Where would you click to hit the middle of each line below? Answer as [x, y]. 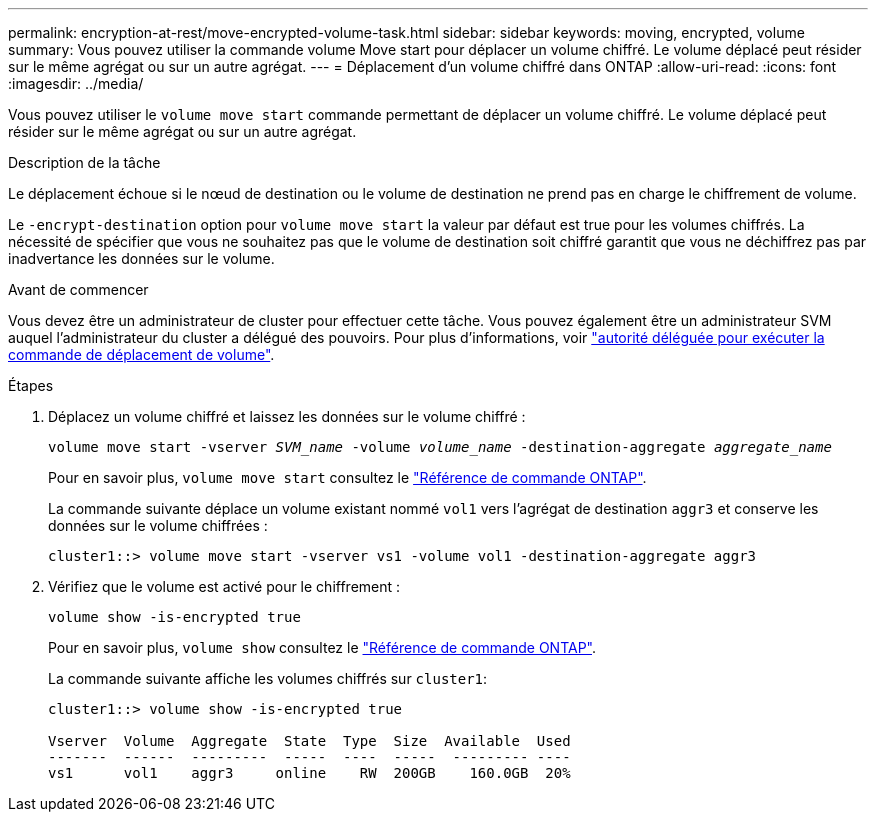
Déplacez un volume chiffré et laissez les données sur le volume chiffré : [287, 416]
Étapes [31, 385]
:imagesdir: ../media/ [76, 83]
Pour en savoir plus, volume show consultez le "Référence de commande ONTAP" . [322, 647]
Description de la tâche [84, 162]
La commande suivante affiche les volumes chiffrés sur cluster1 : [268, 678]
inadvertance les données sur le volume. [141, 258]
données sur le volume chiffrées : [158, 525]
